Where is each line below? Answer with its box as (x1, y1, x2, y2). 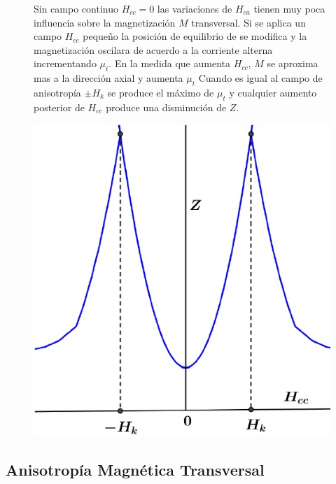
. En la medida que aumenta (108, 56, 230, 71)
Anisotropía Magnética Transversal (6, 458, 265, 480)
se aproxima (267, 56, 318, 71)
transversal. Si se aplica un (191, 15, 306, 29)
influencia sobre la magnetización (34, 15, 176, 29)
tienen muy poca (253, 1, 325, 15)
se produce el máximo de (107, 85, 214, 99)
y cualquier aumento (229, 85, 317, 99)
